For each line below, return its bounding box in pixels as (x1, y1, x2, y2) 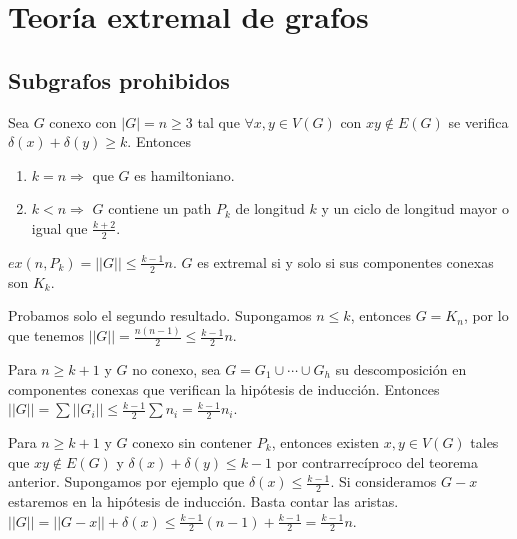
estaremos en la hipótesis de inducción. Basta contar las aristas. (8, 490, 399, 511)
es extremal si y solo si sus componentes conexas (197, 251, 494, 272)
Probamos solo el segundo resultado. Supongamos (8, 305, 312, 326)
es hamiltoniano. (134, 164, 235, 185)
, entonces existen (271, 431, 380, 452)
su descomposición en (335, 358, 467, 379)
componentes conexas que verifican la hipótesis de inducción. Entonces (8, 378, 440, 399)
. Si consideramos (330, 471, 437, 492)
